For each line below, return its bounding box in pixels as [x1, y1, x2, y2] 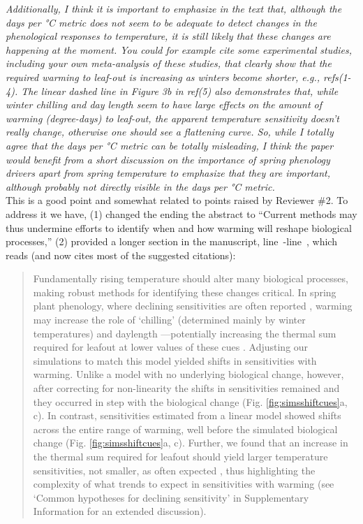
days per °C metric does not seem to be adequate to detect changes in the [6, 15, 317, 29]
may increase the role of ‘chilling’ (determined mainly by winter [33, 312, 306, 327]
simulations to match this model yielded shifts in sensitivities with [33, 353, 317, 367]
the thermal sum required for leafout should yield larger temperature [33, 449, 328, 463]
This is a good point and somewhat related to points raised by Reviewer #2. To [6, 193, 348, 208]
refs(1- [323, 69, 351, 84]
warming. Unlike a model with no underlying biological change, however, [33, 367, 344, 381]
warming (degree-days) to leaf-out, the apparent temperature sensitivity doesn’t [6, 110, 339, 125]
